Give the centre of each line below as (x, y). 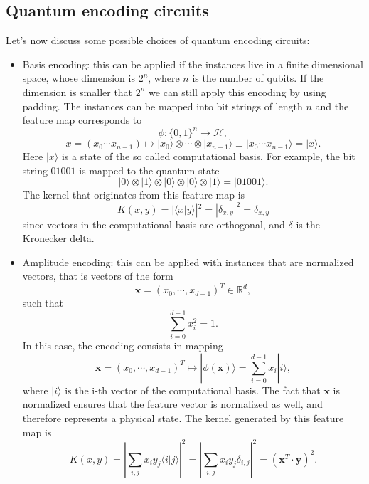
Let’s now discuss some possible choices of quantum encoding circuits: (158, 40)
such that (43, 303)
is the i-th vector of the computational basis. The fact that (193, 390)
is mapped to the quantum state (149, 170)
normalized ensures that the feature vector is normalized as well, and (172, 404)
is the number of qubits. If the (258, 78)
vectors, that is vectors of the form (98, 276)
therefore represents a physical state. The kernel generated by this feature (183, 417)
